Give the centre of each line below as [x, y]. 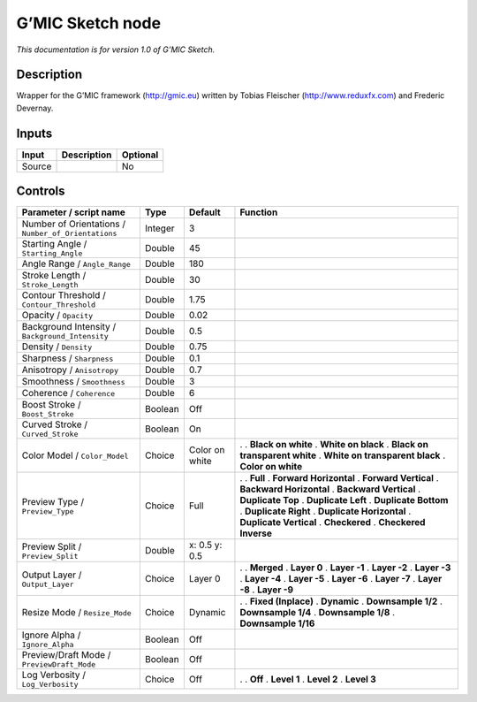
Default [204, 212]
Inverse [256, 533]
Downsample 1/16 [277, 623]
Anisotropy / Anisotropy [70, 370]
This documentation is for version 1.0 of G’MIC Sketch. [116, 50]
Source [37, 166]
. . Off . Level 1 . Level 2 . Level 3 [308, 679]
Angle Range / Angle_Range [76, 263]
